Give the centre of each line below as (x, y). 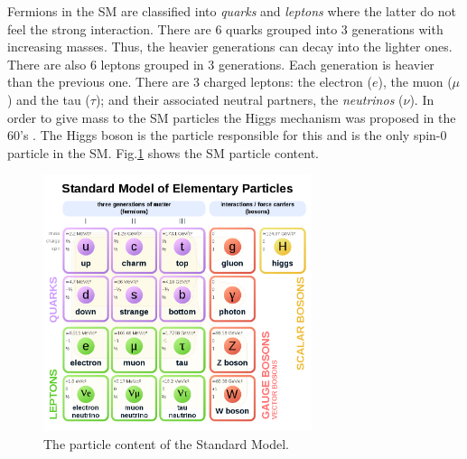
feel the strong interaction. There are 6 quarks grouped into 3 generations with (225, 28)
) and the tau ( (49, 99)
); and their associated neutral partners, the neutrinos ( (249, 99)
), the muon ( (415, 82)
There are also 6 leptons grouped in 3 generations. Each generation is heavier (221, 64)
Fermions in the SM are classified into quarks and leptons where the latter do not (232, 11)
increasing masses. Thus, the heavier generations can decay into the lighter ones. (230, 47)
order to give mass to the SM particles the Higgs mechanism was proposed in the (232, 117)
